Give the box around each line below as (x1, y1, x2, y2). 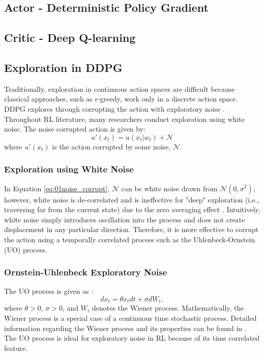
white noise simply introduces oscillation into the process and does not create (4, 214, 245, 224)
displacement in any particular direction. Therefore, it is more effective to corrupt (4, 224, 259, 235)
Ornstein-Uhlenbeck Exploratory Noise (4, 266, 167, 278)
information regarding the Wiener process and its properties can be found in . (4, 322, 247, 333)
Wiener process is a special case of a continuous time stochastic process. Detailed (4, 312, 257, 323)
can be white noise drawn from (121, 183, 218, 193)
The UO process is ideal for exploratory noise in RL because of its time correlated (4, 333, 260, 343)
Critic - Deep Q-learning (4, 30, 136, 45)
